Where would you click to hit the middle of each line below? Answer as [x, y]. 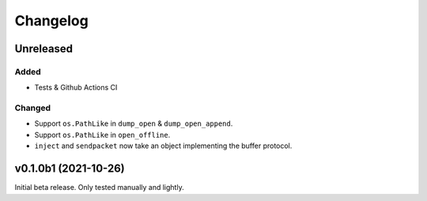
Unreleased [44, 49]
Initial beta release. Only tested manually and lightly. [100, 188]
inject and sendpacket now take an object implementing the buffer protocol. [163, 146]
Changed [33, 108]
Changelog [51, 21]
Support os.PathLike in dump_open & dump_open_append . [134, 123]
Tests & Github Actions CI [76, 88]
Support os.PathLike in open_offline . [102, 135]
